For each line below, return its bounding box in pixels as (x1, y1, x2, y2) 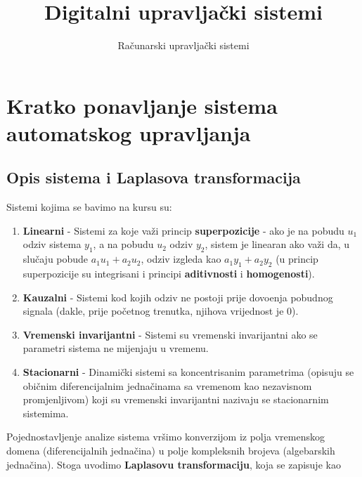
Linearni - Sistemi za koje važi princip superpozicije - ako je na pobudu (22, 223, 344, 237)
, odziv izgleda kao (141, 251, 221, 266)
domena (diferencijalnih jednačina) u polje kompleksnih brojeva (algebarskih (6, 443, 335, 458)
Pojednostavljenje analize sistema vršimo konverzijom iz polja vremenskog (6, 429, 325, 444)
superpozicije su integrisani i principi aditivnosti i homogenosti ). (22, 266, 315, 281)
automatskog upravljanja (6, 118, 251, 147)
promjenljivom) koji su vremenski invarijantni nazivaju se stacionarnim (22, 392, 329, 407)
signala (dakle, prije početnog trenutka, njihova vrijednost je (22, 303, 284, 318)
